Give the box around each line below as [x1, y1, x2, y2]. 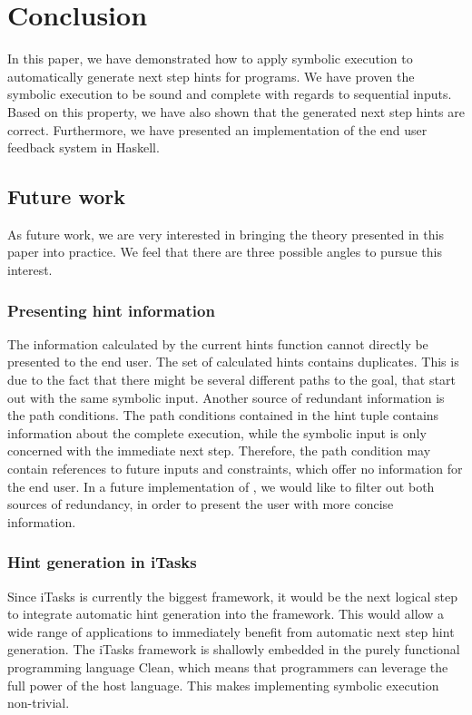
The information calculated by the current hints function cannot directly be [7, 334, 428, 353]
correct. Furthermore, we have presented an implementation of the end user [7, 120, 428, 139]
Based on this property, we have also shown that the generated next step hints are [7, 102, 465, 121]
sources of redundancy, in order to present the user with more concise [7, 495, 394, 514]
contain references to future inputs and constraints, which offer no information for [7, 459, 463, 478]
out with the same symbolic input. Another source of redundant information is [7, 387, 445, 406]
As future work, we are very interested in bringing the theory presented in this [7, 224, 444, 243]
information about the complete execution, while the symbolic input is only [7, 423, 427, 442]
